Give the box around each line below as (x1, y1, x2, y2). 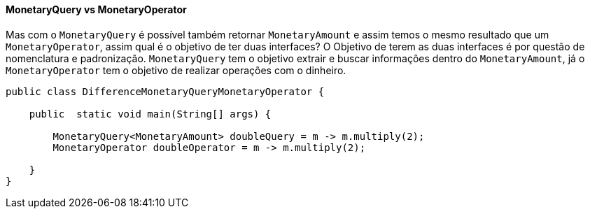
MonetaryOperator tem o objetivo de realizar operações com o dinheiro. (6, 64, 346, 76)
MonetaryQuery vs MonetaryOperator (6, 3, 187, 15)
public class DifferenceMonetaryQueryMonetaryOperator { (6, 85, 325, 97)
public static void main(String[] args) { (29, 108, 272, 120)
